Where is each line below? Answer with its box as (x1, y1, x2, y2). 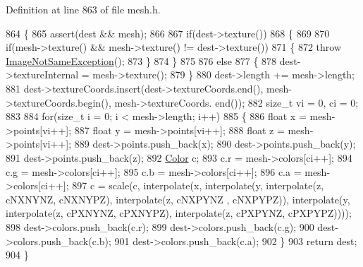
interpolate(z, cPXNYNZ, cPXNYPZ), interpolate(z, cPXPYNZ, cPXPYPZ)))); (6, 206, 352, 220)
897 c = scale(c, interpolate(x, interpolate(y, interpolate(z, (72, 178, 324, 193)
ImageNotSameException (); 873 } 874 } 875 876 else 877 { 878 (6, 53, 277, 68)
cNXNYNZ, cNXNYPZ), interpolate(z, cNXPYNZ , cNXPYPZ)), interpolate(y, (6, 191, 350, 206)
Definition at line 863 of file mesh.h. (6, 2, 161, 16)
